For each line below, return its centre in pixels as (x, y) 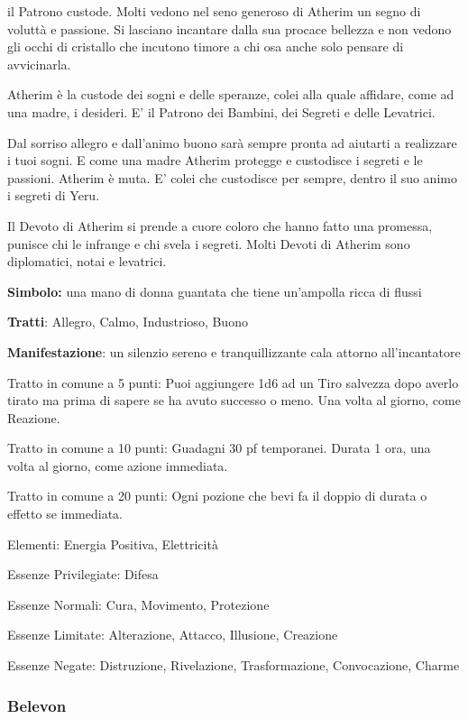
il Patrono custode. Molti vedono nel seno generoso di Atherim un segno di (214, 11)
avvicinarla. (39, 64)
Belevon (37, 705)
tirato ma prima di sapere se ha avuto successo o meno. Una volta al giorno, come (234, 400)
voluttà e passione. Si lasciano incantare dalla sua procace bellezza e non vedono (229, 28)
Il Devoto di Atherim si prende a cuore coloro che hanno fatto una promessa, (220, 225)
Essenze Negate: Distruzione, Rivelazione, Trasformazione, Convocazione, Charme (234, 665)
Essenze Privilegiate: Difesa (83, 574)
